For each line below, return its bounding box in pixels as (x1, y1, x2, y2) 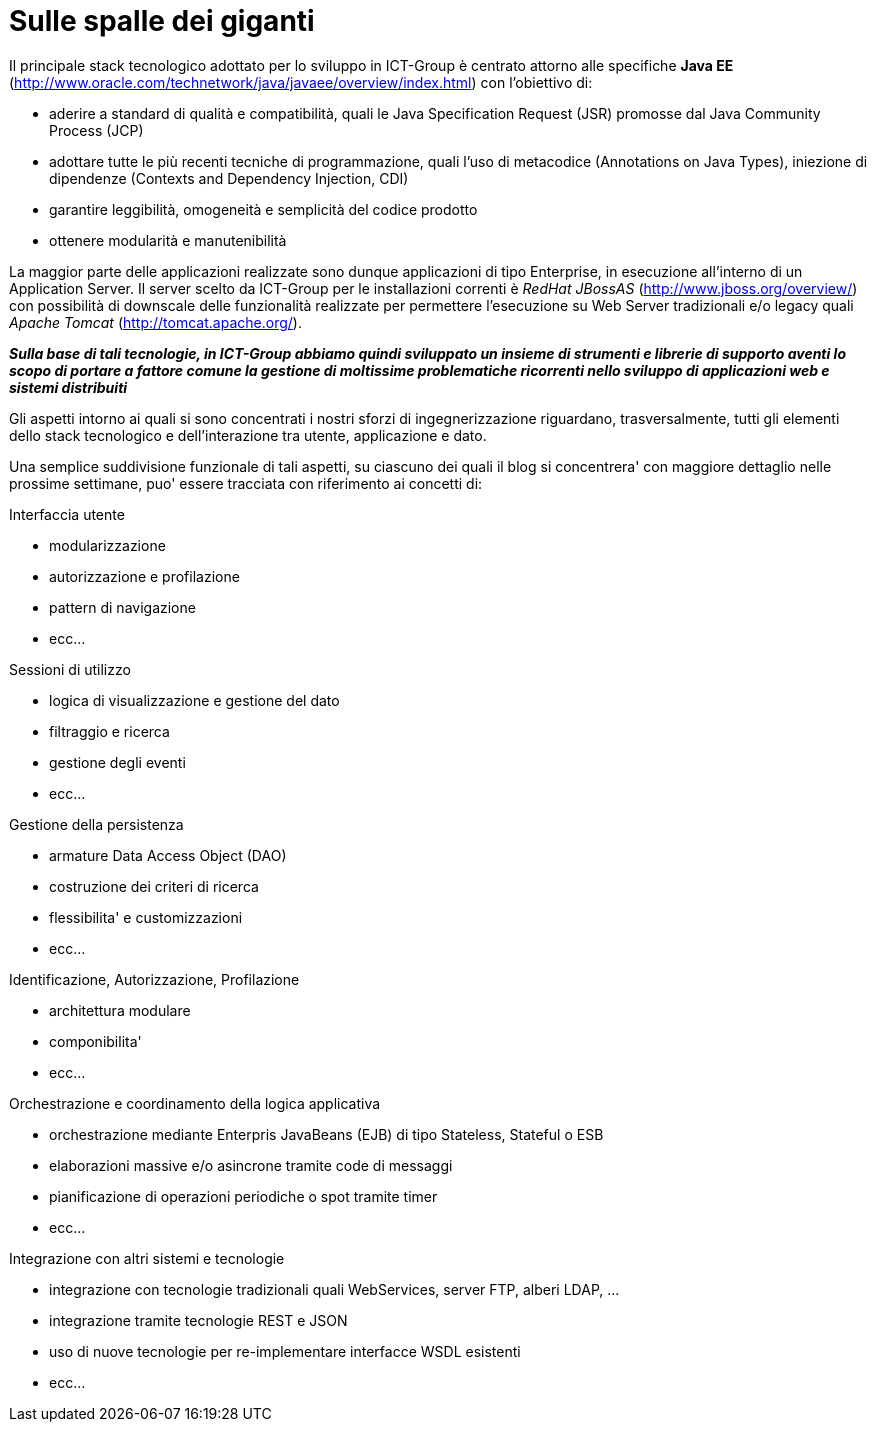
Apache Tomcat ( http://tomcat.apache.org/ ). (9, 313, 302, 331)
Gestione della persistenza (9, 815, 184, 833)
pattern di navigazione (49, 598, 196, 616)
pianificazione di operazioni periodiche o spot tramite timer (49, 1187, 438, 1205)
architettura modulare (49, 1001, 191, 1019)
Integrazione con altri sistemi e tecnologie (9, 1249, 285, 1267)
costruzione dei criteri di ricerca (49, 877, 259, 895)
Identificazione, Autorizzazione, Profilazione (9, 970, 300, 988)
